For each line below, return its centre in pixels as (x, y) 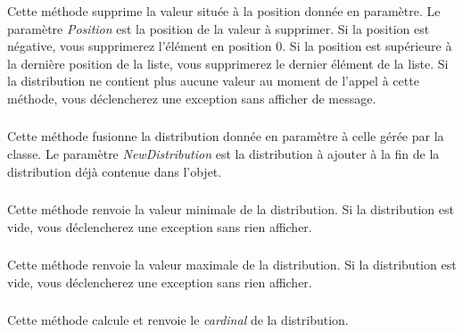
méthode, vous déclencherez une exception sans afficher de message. (192, 98)
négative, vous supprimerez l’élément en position (140, 46)
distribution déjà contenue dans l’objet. (115, 171)
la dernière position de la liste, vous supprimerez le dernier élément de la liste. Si (228, 63)
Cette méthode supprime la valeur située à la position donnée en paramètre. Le (224, 11)
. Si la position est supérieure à (367, 46)
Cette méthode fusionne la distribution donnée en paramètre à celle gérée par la (226, 136)
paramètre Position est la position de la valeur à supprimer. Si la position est (219, 28)
